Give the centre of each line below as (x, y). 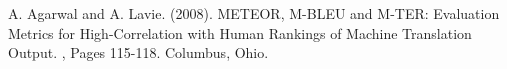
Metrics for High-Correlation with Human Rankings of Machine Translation (240, 32)
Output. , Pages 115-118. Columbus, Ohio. (138, 52)
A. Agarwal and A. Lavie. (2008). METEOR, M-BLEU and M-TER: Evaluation (254, 13)
